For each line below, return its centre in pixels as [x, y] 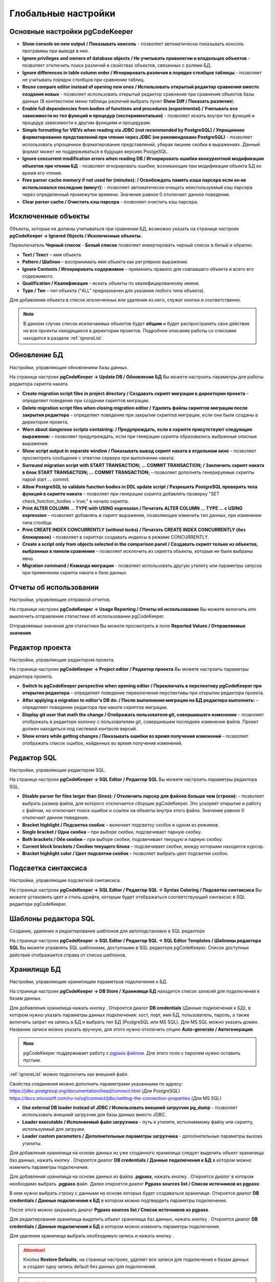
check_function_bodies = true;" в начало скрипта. [76, 501]
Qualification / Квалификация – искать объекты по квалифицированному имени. [111, 283]
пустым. [32, 1060]
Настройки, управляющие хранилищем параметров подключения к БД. [89, 981]
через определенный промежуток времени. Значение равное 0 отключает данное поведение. [126, 194]
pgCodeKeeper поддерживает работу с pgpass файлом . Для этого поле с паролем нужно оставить [132, 1053]
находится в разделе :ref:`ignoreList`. [64, 338]
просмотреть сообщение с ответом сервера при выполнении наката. [98, 458]
